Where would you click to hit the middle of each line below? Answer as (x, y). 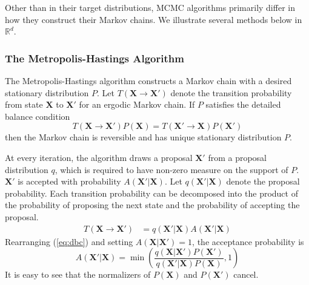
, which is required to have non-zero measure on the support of (171, 169)
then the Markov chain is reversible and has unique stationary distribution (143, 137)
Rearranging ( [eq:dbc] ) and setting (69, 241)
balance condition (38, 116)
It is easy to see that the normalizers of (78, 274)
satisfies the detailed (243, 104)
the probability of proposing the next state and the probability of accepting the (152, 205)
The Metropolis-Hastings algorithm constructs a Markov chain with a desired (148, 80)
